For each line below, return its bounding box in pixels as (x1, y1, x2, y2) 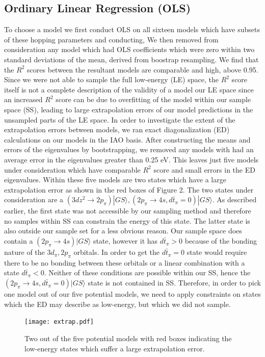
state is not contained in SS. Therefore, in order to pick (88, 277, 261, 288)
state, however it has (93, 235, 158, 246)
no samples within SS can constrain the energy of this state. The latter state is (4, 215, 250, 226)
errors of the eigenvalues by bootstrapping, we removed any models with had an (4, 144, 254, 155)
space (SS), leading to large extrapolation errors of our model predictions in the (4, 104, 253, 114)
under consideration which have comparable (4, 164, 141, 175)
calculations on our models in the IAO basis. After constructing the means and (4, 134, 251, 145)
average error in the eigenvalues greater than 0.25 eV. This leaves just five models (4, 154, 259, 164)
